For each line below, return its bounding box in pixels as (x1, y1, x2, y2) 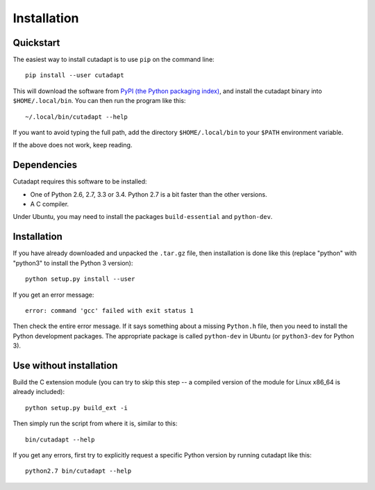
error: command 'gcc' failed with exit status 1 (25, 307, 194, 314)
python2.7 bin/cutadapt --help (25, 467, 132, 475)
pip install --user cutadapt (25, 72, 124, 79)
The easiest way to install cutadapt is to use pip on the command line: (12, 56, 215, 64)
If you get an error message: (12, 291, 94, 299)
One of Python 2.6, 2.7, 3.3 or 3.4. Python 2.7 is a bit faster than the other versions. (30, 190, 267, 198)
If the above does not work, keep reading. (12, 141, 133, 149)
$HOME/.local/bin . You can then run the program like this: (12, 97, 186, 105)
